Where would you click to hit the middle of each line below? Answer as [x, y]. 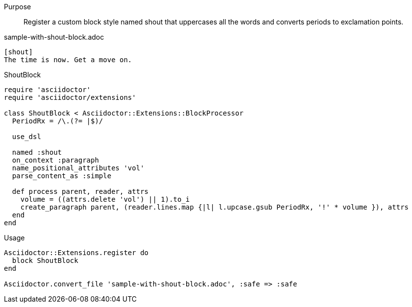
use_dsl [26, 137]
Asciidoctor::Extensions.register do [76, 253]
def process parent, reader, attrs [80, 191]
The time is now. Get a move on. [68, 60]
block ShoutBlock [45, 260]
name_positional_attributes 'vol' [78, 168]
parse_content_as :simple [62, 176]
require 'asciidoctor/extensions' [70, 97]
